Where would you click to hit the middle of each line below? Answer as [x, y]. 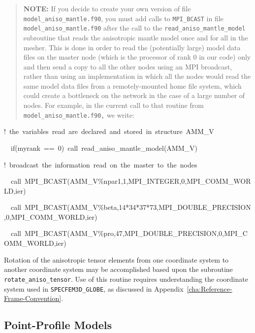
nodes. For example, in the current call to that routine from [113, 105]
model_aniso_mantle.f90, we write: [79, 115]
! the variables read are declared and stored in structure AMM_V [109, 131]
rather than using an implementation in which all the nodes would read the [137, 76]
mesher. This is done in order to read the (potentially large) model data [132, 47]
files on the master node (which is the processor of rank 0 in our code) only [137, 57]
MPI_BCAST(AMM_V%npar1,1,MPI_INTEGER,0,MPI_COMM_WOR [138, 181]
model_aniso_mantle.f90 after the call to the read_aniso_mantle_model [134, 28]
